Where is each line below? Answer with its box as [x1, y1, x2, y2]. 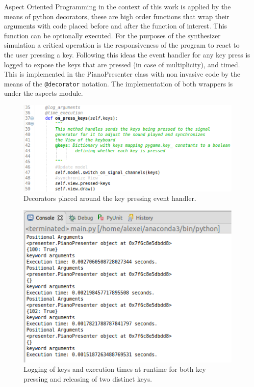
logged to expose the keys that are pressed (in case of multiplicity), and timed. [4, 59, 240, 69]
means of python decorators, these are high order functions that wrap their [4, 11, 229, 21]
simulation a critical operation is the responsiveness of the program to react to [4, 40, 240, 50]
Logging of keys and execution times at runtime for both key [24, 364, 206, 374]
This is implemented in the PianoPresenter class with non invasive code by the [4, 69, 240, 79]
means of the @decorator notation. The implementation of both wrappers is [4, 78, 233, 88]
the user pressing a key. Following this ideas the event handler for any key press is [4, 49, 250, 59]
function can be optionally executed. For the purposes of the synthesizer [4, 30, 221, 40]
